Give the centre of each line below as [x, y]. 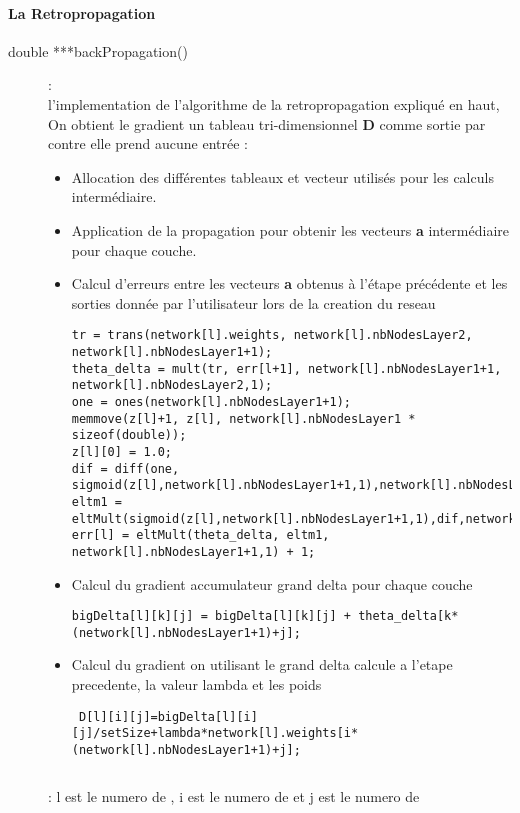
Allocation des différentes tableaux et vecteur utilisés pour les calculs [282, 176]
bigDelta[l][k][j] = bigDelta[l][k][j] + [211, 616]
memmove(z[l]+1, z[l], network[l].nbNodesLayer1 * [243, 418]
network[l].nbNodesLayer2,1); [172, 385]
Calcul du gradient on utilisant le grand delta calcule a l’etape [262, 664]
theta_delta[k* [408, 616]
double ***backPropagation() [98, 50]
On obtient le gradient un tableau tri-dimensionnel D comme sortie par [267, 123]
